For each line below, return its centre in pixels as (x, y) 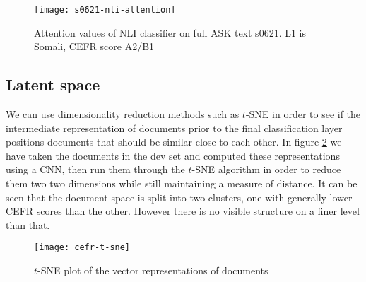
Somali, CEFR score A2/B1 (94, 46)
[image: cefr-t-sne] (82, 248)
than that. (28, 224)
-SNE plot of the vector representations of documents (153, 270)
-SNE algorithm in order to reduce (266, 169)
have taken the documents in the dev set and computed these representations (173, 155)
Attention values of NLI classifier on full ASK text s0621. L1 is (170, 32)
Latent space (53, 84)
